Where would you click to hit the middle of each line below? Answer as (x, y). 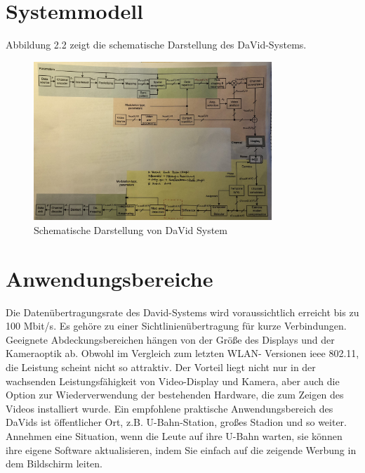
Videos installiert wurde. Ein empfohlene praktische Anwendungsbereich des (170, 408)
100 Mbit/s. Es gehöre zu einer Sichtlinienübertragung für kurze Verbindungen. (176, 326)
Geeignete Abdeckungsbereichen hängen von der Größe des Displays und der (170, 339)
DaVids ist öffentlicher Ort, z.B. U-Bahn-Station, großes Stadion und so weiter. (176, 422)
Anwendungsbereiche (109, 278)
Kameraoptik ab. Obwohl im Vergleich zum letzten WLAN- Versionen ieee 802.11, (182, 353)
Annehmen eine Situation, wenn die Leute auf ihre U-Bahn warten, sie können (174, 435)
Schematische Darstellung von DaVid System (131, 229)
